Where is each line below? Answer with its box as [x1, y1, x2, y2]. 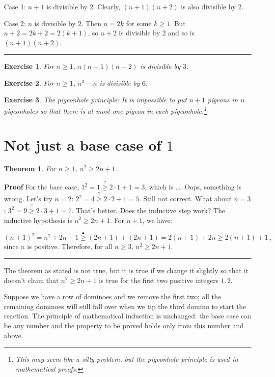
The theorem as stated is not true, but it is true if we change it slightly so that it [4, 265, 248, 275]
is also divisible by [181, 1, 236, 11]
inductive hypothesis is [4, 215, 73, 225]
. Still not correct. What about [139, 193, 232, 204]
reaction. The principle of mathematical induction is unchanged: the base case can [4, 311, 251, 321]
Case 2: [4, 18, 26, 28]
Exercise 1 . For [4, 61, 54, 71]
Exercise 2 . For [4, 77, 54, 88]
